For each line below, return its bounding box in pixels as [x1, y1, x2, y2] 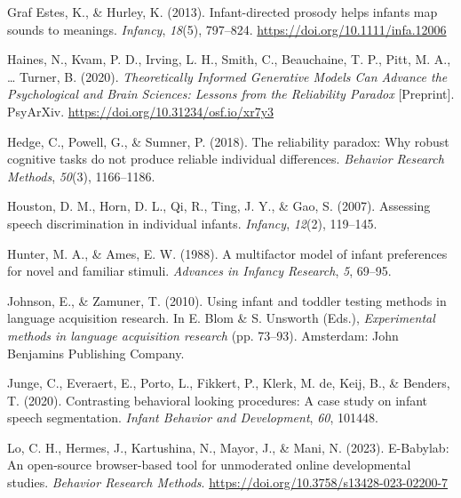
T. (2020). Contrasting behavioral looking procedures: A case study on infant [7, 390, 428, 409]
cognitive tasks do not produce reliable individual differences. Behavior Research [7, 149, 444, 168]
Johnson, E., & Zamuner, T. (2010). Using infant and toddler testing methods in [7, 291, 447, 309]
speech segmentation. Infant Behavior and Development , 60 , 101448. [7, 408, 378, 427]
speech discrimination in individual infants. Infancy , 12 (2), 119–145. [7, 213, 378, 232]
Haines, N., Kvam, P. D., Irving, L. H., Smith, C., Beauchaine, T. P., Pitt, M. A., [7, 50, 451, 68]
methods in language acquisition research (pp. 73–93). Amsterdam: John [7, 325, 399, 344]
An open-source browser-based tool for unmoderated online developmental [7, 455, 411, 474]
